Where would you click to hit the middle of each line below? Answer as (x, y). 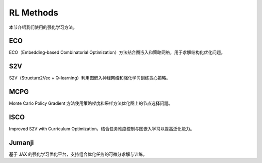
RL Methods (33, 13)
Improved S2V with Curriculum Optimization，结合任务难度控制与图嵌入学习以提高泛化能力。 (102, 129)
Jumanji (21, 142)
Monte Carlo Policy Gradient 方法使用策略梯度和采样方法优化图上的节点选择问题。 (91, 103)
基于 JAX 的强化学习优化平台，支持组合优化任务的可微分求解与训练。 (78, 154)
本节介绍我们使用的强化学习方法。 (43, 27)
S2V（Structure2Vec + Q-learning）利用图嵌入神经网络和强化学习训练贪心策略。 (90, 78)
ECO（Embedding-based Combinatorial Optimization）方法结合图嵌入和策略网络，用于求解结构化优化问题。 (117, 52)
